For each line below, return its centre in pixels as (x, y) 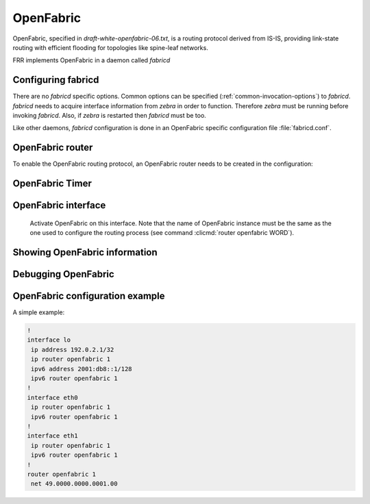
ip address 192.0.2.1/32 (73, 350)
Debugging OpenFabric (63, 274)
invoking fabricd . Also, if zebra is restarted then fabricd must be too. (110, 116)
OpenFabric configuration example (89, 295)
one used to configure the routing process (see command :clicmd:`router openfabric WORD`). (162, 233)
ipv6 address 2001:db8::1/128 (82, 369)
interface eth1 (52, 436)
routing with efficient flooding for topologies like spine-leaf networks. (110, 47)
